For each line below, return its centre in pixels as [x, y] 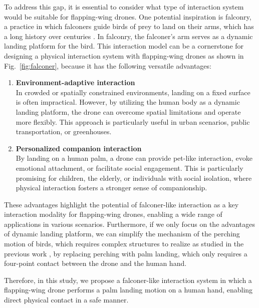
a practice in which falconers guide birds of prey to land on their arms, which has [129, 26]
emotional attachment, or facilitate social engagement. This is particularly [129, 168]
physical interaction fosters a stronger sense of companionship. [111, 188]
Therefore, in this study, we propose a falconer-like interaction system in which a [128, 280]
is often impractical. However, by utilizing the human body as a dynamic [128, 102]
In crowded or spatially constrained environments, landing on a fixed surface [133, 92]
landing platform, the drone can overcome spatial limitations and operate [128, 111]
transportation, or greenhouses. [64, 131]
